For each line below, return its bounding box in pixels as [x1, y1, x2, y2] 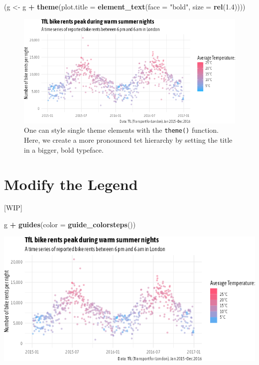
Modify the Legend [4, 174, 138, 194]
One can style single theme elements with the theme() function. [24, 125, 219, 135]
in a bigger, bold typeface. [24, 144, 104, 155]
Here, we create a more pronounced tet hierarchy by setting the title [24, 135, 233, 145]
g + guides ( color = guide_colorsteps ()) [4, 219, 136, 230]
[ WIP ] [4, 202, 22, 213]
